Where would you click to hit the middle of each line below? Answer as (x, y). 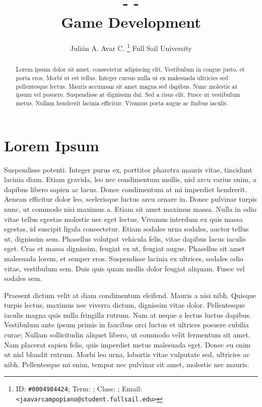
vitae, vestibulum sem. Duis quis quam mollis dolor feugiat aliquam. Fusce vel (124, 268)
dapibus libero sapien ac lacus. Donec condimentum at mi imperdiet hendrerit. (126, 189)
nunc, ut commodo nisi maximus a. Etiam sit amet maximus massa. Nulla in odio (130, 209)
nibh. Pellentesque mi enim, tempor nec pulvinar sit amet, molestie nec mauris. (127, 364)
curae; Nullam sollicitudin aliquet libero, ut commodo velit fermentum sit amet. (127, 335)
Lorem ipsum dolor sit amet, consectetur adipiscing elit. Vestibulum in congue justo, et (130, 69)
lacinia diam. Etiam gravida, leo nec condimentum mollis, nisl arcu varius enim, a (130, 179)
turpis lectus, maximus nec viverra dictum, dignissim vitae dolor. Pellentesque (124, 305)
